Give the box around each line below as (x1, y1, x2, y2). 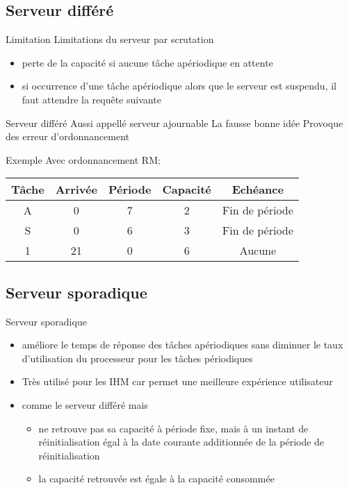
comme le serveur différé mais (22, 397, 148, 412)
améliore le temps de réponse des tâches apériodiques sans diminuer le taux (22, 337, 343, 352)
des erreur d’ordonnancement (6, 129, 129, 144)
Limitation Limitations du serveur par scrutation (6, 32, 214, 47)
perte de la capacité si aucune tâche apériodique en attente (22, 55, 273, 69)
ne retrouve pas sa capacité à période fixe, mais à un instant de (38, 421, 309, 435)
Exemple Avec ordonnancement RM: (6, 152, 161, 167)
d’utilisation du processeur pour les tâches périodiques (22, 350, 253, 365)
